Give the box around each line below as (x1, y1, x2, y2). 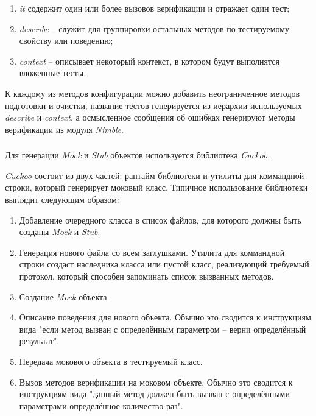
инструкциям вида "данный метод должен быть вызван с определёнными (19, 387, 290, 400)
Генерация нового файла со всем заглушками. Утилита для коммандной (19, 245, 285, 258)
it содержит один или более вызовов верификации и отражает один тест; (19, 2, 290, 14)
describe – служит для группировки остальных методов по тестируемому (19, 22, 290, 35)
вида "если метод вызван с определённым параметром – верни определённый (19, 322, 306, 335)
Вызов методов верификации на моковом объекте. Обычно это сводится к (19, 375, 293, 388)
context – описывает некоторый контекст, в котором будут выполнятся (19, 54, 279, 67)
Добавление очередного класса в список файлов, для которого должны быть (19, 213, 301, 226)
